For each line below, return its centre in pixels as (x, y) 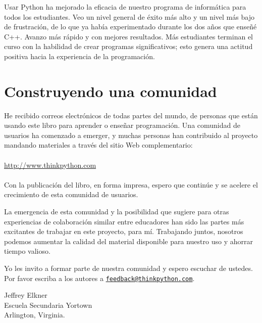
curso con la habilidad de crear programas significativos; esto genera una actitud (128, 46)
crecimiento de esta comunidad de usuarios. (71, 194)
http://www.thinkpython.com (50, 165)
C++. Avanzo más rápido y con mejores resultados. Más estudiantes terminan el (128, 36)
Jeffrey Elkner (26, 295)
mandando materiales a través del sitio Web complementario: (98, 145)
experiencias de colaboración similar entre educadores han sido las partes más (124, 221)
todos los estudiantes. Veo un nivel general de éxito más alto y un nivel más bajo (129, 16)
